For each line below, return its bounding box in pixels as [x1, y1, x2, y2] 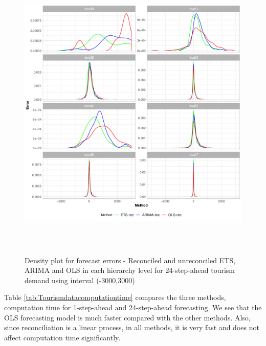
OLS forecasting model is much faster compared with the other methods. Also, [4, 312, 251, 322]
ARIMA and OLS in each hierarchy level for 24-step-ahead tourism [25, 265, 235, 275]
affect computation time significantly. [4, 332, 121, 342]
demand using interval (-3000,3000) [25, 274, 135, 285]
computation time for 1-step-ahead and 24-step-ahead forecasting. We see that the [4, 302, 262, 312]
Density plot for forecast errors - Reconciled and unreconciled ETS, [25, 255, 236, 265]
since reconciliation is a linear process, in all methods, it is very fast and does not [4, 322, 259, 333]
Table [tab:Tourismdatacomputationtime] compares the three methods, [4, 292, 226, 303]
